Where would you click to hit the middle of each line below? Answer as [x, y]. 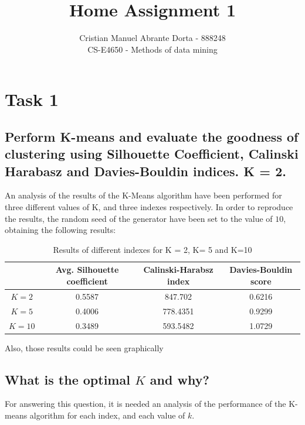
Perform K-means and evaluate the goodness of [152, 136]
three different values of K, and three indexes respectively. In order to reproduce [149, 207]
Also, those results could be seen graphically [84, 347]
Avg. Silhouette [87, 270]
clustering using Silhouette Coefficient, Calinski [152, 154]
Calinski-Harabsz [178, 270]
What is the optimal [67, 379]
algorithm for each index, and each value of [107, 415]
